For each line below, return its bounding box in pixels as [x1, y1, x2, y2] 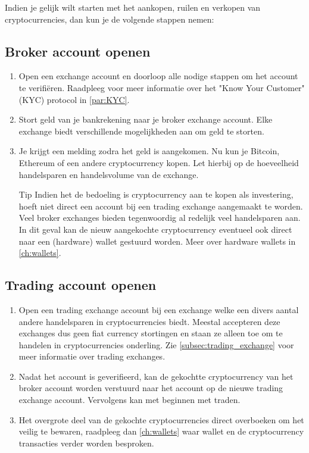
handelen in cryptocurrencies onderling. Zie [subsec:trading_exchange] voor [18, 338, 294, 351]
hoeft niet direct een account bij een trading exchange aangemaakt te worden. [18, 199, 303, 212]
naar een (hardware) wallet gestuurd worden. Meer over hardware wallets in [18, 235, 296, 247]
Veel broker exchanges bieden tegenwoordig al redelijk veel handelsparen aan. [18, 211, 301, 224]
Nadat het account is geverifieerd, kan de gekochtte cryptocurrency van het [18, 370, 294, 382]
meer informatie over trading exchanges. [18, 350, 166, 363]
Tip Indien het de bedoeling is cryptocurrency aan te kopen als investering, [18, 188, 294, 201]
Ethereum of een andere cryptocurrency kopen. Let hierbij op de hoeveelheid [18, 156, 299, 168]
